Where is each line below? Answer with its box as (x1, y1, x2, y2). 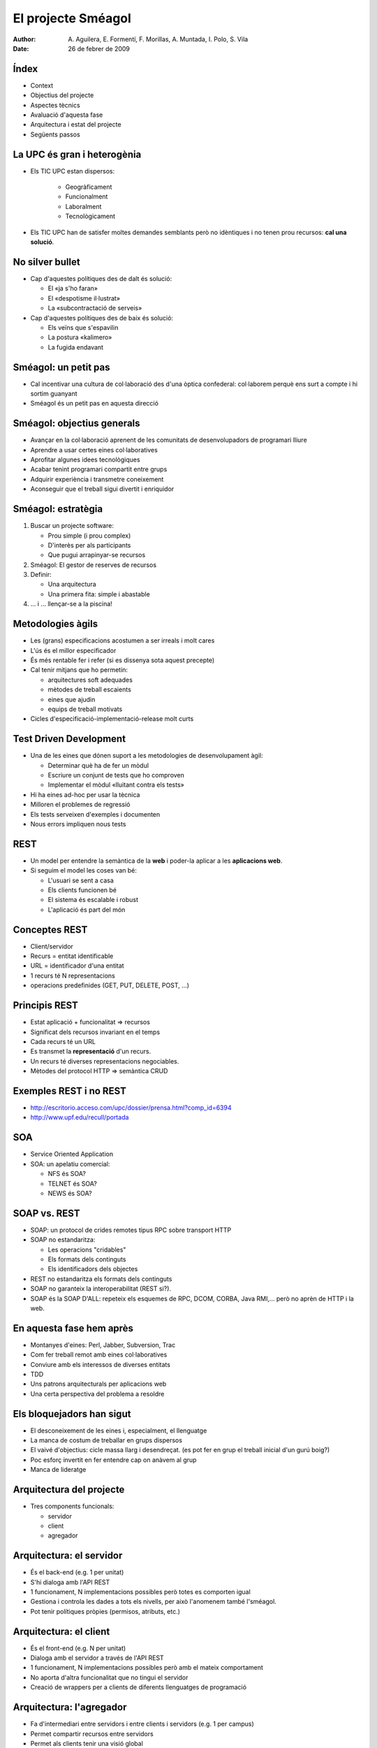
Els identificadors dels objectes (47, 1265, 138, 1273)
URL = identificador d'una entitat (30, 961, 125, 970)
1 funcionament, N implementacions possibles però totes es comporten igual (30, 1588, 251, 1596)
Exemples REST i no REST (13, 1084, 127, 1097)
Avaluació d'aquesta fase (30, 110, 103, 119)
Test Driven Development (13, 733, 126, 745)
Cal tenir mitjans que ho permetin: (30, 666, 128, 674)
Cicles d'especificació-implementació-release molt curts (30, 715, 194, 723)
